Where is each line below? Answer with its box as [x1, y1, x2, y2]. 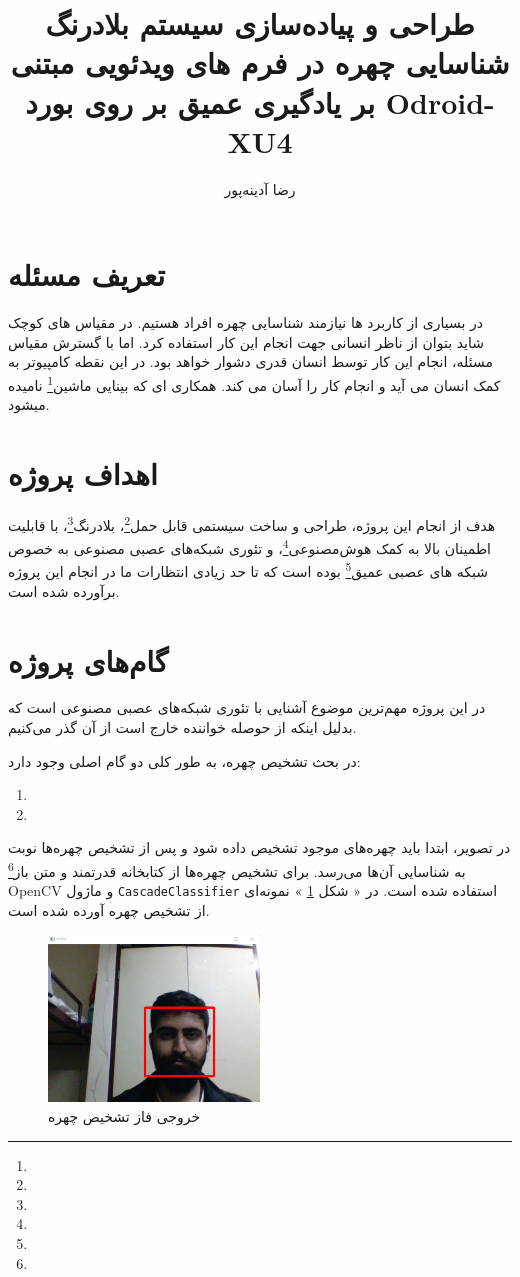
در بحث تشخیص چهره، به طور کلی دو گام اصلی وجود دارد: [8, 750, 361, 771]
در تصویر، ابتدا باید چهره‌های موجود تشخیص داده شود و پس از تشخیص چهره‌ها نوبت [8, 837, 511, 858]
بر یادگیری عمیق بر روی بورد [25, 81, 376, 122]
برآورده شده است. [8, 580, 120, 601]
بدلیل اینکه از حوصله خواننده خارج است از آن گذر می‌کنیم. [8, 717, 357, 738]
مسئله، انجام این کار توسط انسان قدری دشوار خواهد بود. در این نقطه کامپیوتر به [8, 351, 493, 372]
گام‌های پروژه [8, 639, 169, 680]
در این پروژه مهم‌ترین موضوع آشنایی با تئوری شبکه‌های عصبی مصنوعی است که [8, 697, 486, 718]
